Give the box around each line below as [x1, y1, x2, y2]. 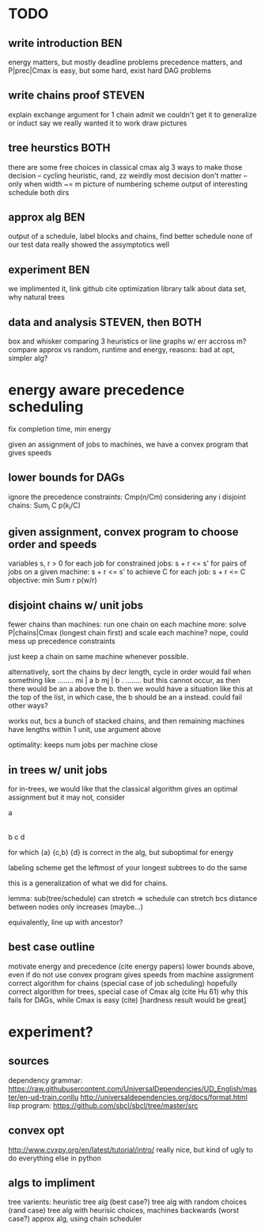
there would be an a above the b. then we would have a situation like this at [8, 684, 253, 694]
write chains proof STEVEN [8, 89, 145, 102]
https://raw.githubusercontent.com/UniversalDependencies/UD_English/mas [8, 1083, 257, 1093]
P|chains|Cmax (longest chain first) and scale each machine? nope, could [8, 628, 249, 638]
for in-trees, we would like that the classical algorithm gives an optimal [8, 784, 238, 794]
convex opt [8, 1124, 65, 1137]
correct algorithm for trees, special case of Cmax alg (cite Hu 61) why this [8, 987, 248, 996]
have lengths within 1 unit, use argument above [8, 725, 161, 734]
